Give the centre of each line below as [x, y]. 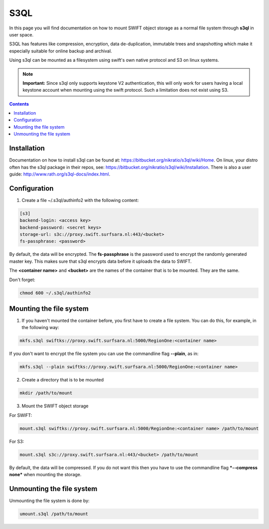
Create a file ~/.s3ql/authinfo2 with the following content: [80, 200]
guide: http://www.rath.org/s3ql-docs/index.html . [60, 174]
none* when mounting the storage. [45, 475]
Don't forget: [22, 280]
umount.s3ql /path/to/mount [54, 514]
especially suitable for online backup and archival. [61, 51]
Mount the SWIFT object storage [55, 406]
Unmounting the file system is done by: [49, 501]
